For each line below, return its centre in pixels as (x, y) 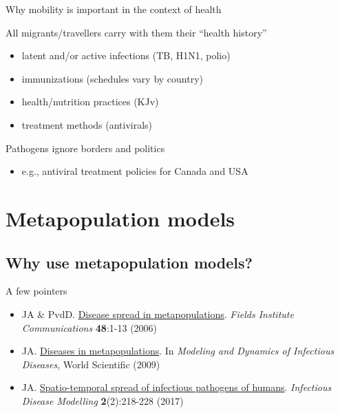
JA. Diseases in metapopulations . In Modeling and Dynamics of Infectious (178, 351)
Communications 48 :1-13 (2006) (89, 327)
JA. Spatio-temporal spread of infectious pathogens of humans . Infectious (177, 387)
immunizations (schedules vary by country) (112, 78)
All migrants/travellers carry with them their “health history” (136, 32)
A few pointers (36, 291)
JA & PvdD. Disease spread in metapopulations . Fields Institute (158, 314)
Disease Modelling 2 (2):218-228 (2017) (103, 400)
